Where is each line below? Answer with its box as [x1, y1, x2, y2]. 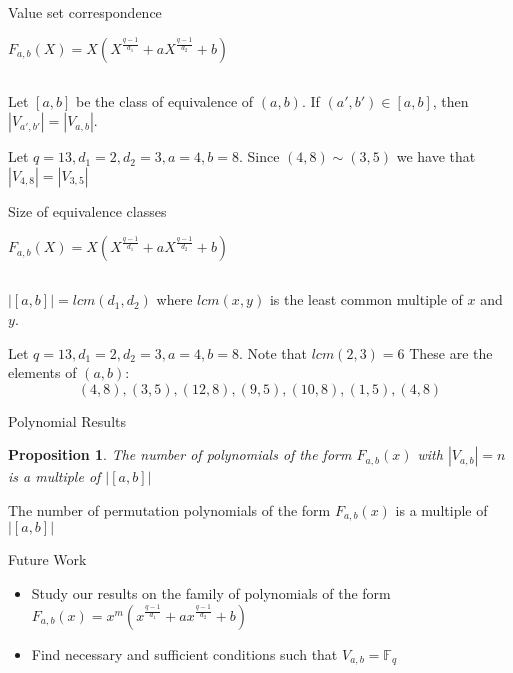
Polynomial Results [8, 410, 126, 431]
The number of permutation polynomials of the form [8, 499, 331, 520]
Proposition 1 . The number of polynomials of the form [8, 444, 352, 465]
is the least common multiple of [269, 289, 463, 310]
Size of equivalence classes [8, 200, 167, 221]
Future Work [8, 549, 87, 570]
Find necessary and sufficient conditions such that [31, 643, 338, 664]
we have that [396, 146, 476, 167]
